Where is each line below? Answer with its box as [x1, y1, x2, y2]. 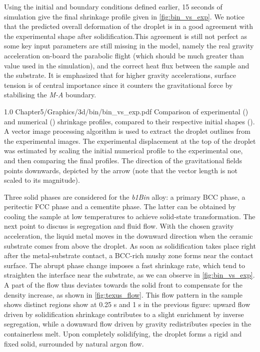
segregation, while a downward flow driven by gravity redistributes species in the [4, 319, 251, 329]
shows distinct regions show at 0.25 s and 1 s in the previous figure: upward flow [4, 299, 250, 310]
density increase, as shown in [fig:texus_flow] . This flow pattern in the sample [4, 289, 243, 300]
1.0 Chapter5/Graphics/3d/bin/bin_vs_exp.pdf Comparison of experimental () [4, 106, 248, 116]
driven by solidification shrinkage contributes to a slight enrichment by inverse [4, 309, 244, 319]
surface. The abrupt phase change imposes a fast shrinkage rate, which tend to [4, 260, 245, 270]
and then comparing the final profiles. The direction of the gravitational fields [4, 155, 242, 165]
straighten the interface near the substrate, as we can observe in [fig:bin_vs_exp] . [4, 270, 255, 280]
